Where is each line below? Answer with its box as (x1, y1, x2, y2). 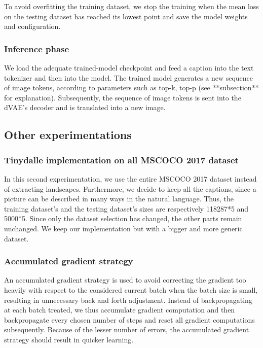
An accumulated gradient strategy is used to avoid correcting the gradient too (4, 274, 246, 285)
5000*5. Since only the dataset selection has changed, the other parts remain (4, 213, 242, 224)
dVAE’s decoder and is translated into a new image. (4, 102, 166, 113)
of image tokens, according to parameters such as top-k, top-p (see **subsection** (4, 82, 259, 93)
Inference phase (4, 42, 69, 55)
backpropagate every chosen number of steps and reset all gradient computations (4, 314, 255, 325)
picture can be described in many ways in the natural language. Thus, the (4, 193, 234, 204)
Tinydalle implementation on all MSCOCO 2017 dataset (4, 153, 239, 166)
